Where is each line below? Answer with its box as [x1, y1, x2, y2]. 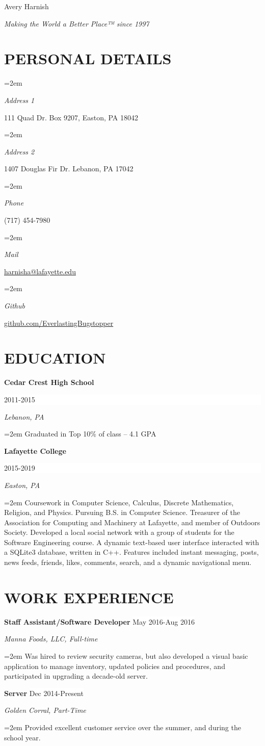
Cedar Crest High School [4, 377, 94, 388]
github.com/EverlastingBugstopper [4, 317, 114, 328]
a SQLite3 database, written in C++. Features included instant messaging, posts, [4, 547, 259, 557]
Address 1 [4, 94, 35, 105]
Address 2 [4, 146, 35, 157]
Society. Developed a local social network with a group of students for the [4, 527, 234, 537]
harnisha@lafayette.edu [4, 266, 76, 276]
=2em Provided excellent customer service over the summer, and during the [4, 722, 241, 732]
